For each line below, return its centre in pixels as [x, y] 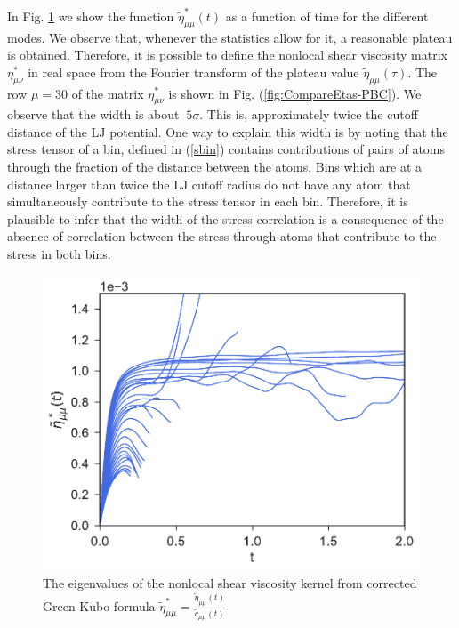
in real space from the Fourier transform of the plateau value [193, 72]
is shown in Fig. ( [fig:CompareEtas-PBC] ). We [295, 93]
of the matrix [108, 93]
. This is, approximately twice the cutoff [309, 114]
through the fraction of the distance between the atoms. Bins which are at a [215, 167]
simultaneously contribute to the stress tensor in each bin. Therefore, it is [208, 201]
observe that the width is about [93, 114]
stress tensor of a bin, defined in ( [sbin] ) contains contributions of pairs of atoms [226, 149]
